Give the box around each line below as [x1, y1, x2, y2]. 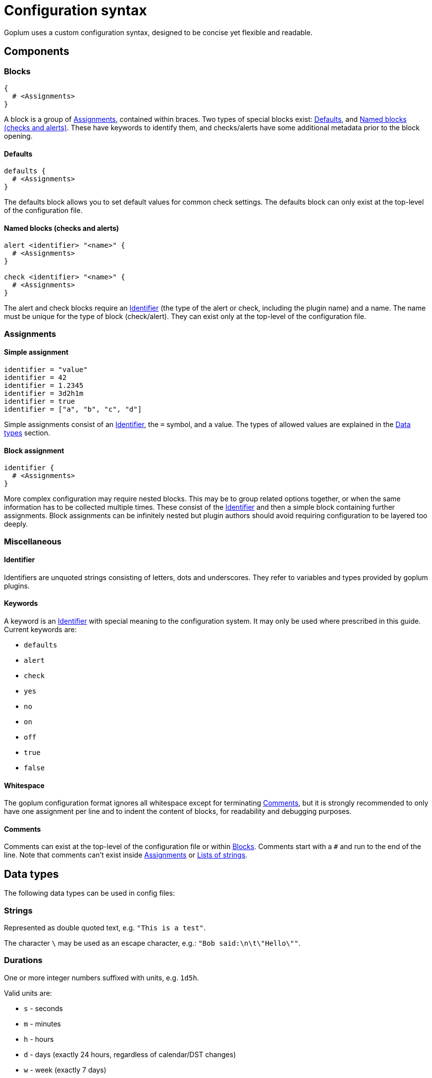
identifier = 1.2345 [4, 381, 84, 389]
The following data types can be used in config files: [4, 889, 175, 898]
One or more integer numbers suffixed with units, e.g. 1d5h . [4, 973, 199, 982]
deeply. [4, 520, 28, 529]
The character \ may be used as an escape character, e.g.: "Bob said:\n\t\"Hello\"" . [4, 939, 301, 948]
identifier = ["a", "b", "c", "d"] [4, 405, 142, 413]
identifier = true [4, 397, 75, 405]
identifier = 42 [4, 374, 67, 381]
